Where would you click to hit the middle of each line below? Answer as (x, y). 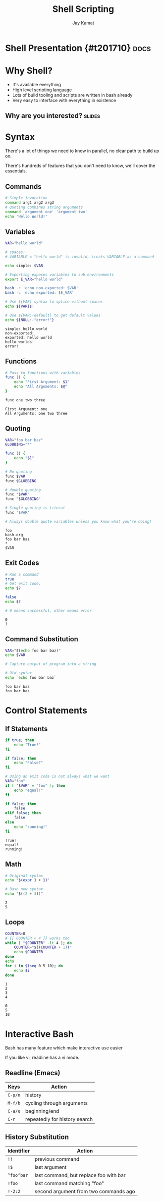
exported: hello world (28, 337)
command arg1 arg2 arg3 (30, 202)
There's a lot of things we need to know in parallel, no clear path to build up (82, 151)
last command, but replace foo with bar (80, 1175)
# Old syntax (19, 673)
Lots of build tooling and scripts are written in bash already (72, 95)
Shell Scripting (83, 9)
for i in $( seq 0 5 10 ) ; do (34, 966)
